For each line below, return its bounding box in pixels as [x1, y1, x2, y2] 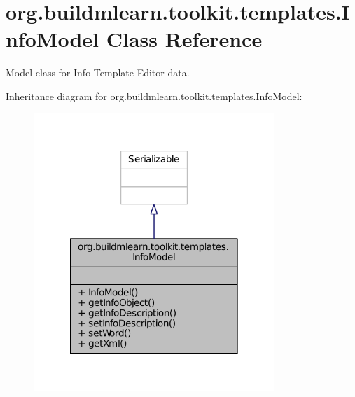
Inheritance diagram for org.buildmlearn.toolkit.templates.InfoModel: [6, 88, 302, 103]
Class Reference [106, 25, 263, 53]
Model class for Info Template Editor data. [6, 65, 190, 80]
